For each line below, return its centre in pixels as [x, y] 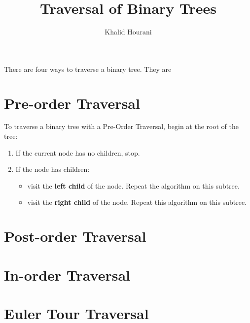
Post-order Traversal [75, 236]
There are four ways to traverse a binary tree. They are [88, 69]
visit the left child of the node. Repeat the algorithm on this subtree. [133, 185]
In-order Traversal [67, 275]
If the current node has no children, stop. [78, 152]
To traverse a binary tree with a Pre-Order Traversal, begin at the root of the [121, 126]
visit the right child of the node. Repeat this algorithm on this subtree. [137, 202]
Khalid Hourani [128, 32]
